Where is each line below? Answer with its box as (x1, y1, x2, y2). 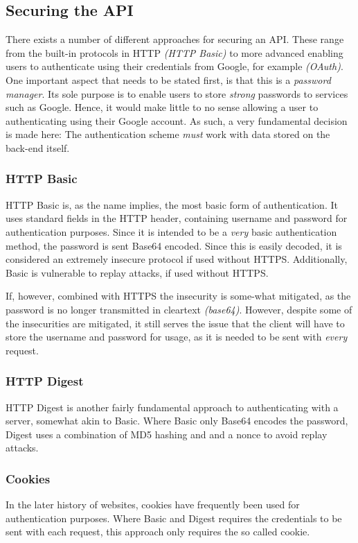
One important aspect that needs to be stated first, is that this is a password (6, 72, 331, 87)
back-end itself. (6, 140, 70, 155)
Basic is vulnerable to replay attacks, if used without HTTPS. (6, 265, 269, 279)
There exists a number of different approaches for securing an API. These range (6, 32, 344, 46)
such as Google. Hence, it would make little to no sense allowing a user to (6, 100, 319, 114)
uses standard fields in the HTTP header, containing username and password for (6, 211, 348, 225)
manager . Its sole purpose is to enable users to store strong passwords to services (6, 86, 348, 101)
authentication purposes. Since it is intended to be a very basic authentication (6, 224, 337, 239)
